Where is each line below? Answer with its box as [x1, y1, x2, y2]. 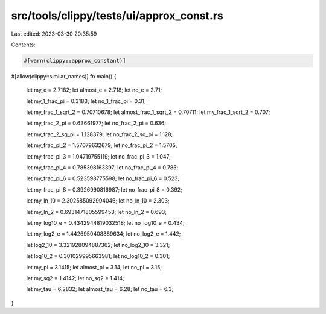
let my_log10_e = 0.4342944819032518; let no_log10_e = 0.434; [26, 219, 185, 226]
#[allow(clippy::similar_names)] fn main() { [11, 72, 117, 80]
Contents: [11, 41, 36, 48]
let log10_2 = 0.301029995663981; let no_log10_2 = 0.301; [26, 253, 170, 260]
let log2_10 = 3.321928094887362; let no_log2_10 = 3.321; [26, 241, 170, 248]
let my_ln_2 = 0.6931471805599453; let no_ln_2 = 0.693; [26, 208, 167, 215]
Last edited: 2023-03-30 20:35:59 [11, 30, 97, 37]
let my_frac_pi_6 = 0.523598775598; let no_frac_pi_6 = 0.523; [26, 175, 180, 182]
